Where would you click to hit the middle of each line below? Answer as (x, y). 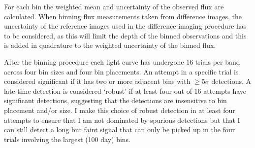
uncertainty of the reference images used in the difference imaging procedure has (125, 26)
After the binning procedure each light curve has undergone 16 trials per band (122, 61)
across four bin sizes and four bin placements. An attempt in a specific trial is (121, 71)
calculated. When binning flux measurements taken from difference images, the (123, 16)
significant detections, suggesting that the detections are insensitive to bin (115, 100)
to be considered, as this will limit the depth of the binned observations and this (125, 35)
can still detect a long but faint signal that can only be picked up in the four (120, 129)
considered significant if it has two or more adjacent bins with (97, 81)
